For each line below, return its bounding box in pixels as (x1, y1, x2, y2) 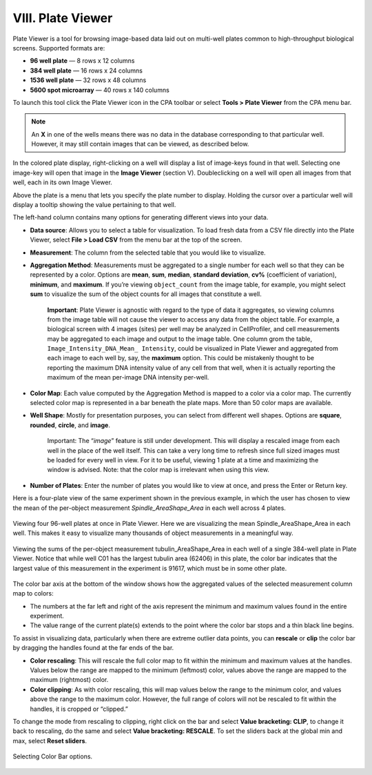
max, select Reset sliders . (12, 736, 87, 745)
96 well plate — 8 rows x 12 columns (30, 57, 135, 65)
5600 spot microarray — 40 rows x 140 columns (30, 86, 170, 94)
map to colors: (12, 589, 54, 598)
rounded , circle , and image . (30, 421, 110, 429)
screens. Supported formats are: (12, 43, 105, 52)
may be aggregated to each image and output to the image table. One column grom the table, (47, 335, 313, 343)
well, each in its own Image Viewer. (12, 178, 113, 186)
